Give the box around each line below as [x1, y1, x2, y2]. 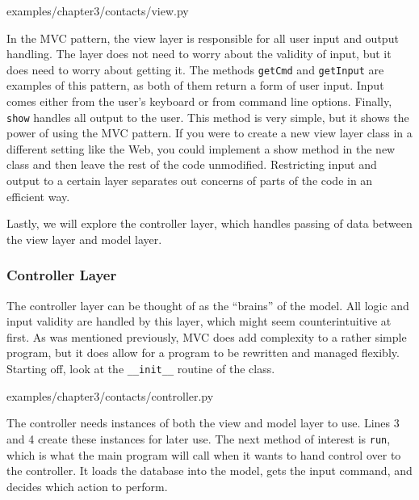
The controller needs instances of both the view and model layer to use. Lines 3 [6, 414, 400, 431]
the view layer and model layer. [6, 230, 162, 247]
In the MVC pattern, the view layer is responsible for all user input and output [6, 29, 399, 46]
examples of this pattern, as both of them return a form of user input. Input [6, 77, 384, 94]
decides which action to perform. [6, 477, 168, 494]
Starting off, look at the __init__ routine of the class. [6, 360, 275, 377]
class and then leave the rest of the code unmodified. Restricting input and [6, 156, 377, 173]
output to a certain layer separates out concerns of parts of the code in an [6, 172, 373, 189]
